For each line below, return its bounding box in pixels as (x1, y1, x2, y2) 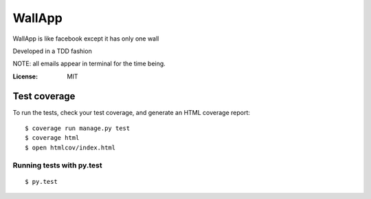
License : (12, 72, 38, 81)
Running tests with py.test (12, 160, 102, 170)
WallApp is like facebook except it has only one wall (12, 34, 159, 43)
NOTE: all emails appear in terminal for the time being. (12, 59, 166, 68)
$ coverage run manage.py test (25, 125, 131, 132)
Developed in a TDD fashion (12, 47, 92, 55)
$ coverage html (25, 134, 80, 142)
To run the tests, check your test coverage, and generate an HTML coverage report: (12, 108, 251, 116)
